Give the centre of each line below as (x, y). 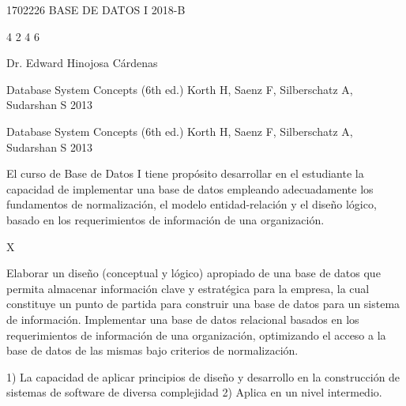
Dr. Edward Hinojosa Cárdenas (82, 63)
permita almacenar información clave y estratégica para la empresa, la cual (188, 288)
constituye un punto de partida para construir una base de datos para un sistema (203, 304)
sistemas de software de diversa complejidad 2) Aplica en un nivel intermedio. (194, 392)
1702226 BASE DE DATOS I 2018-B (96, 9)
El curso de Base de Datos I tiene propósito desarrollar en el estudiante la (185, 173)
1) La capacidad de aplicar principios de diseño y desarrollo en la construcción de (203, 376)
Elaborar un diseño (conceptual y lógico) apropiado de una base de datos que (194, 273)
